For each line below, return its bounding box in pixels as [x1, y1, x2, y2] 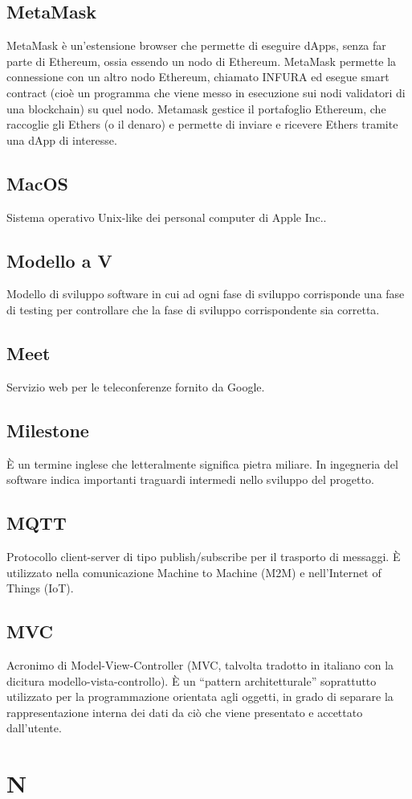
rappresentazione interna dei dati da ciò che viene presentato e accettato [6, 703, 363, 720]
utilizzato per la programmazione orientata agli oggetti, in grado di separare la [6, 688, 394, 705]
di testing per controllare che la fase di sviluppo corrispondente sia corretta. [6, 301, 380, 318]
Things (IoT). [6, 580, 74, 596]
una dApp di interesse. [6, 131, 117, 148]
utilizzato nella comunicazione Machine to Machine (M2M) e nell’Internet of [6, 563, 381, 580]
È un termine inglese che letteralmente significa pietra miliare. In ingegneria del [6, 455, 398, 472]
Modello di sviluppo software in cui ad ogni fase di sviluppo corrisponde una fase [6, 285, 405, 302]
